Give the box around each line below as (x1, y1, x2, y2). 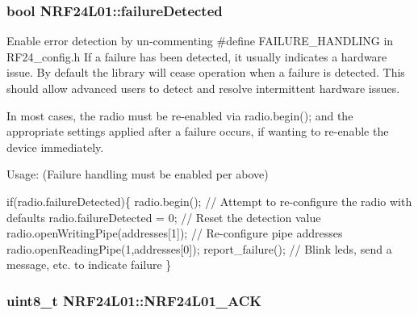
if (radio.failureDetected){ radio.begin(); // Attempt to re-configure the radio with (6, 192, 412, 209)
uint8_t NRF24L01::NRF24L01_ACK (6, 290, 262, 310)
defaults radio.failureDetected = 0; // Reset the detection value (6, 208, 321, 225)
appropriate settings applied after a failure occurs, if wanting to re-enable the (6, 123, 389, 140)
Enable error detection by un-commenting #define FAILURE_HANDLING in (6, 32, 394, 49)
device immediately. (6, 138, 104, 155)
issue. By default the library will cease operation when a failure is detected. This (6, 64, 405, 81)
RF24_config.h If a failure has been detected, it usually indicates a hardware (6, 48, 387, 65)
